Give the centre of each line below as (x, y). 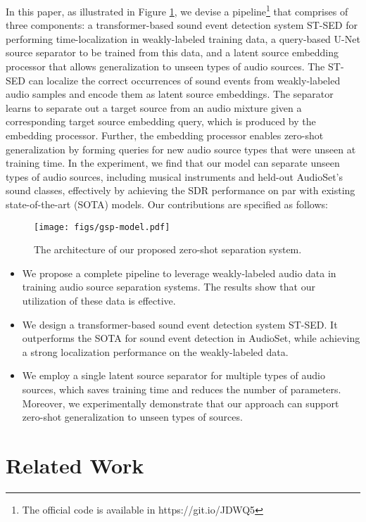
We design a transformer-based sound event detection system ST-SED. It (180, 324)
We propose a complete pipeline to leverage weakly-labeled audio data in (179, 273)
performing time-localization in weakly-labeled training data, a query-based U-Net (183, 38)
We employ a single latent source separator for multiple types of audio (173, 375)
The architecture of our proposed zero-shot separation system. (168, 249)
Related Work (75, 465)
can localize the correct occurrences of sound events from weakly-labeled (184, 80)
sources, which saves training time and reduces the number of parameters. (182, 389)
